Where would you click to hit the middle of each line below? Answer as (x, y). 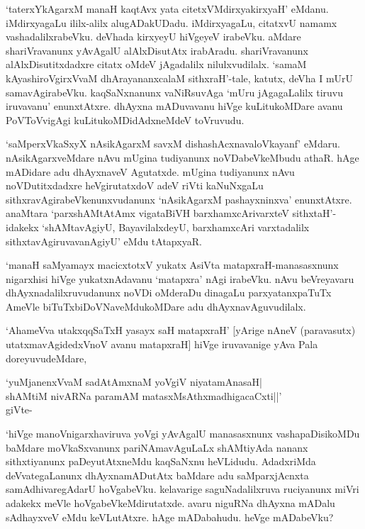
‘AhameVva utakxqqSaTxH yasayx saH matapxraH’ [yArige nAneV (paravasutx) (181, 330)
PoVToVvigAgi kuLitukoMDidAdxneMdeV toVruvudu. (125, 119)
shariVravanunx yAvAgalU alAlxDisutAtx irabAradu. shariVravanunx (157, 50)
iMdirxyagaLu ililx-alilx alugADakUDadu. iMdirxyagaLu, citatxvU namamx (172, 22)
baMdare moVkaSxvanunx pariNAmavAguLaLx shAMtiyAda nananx (157, 447)
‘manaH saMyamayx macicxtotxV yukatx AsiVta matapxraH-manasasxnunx (172, 265)
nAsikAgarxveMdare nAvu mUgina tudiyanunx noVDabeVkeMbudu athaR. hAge (182, 157)
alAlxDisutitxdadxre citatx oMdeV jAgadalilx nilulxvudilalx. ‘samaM (156, 64)
